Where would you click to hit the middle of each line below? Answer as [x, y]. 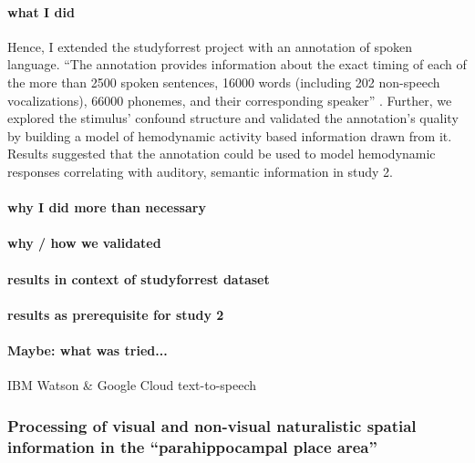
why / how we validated [84, 243]
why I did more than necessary [107, 207]
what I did [41, 11]
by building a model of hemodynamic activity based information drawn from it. [230, 135]
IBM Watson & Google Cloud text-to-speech [132, 385]
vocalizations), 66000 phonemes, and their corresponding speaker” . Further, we [230, 100]
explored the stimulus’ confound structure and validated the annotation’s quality [233, 118]
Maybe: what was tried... [88, 350]
